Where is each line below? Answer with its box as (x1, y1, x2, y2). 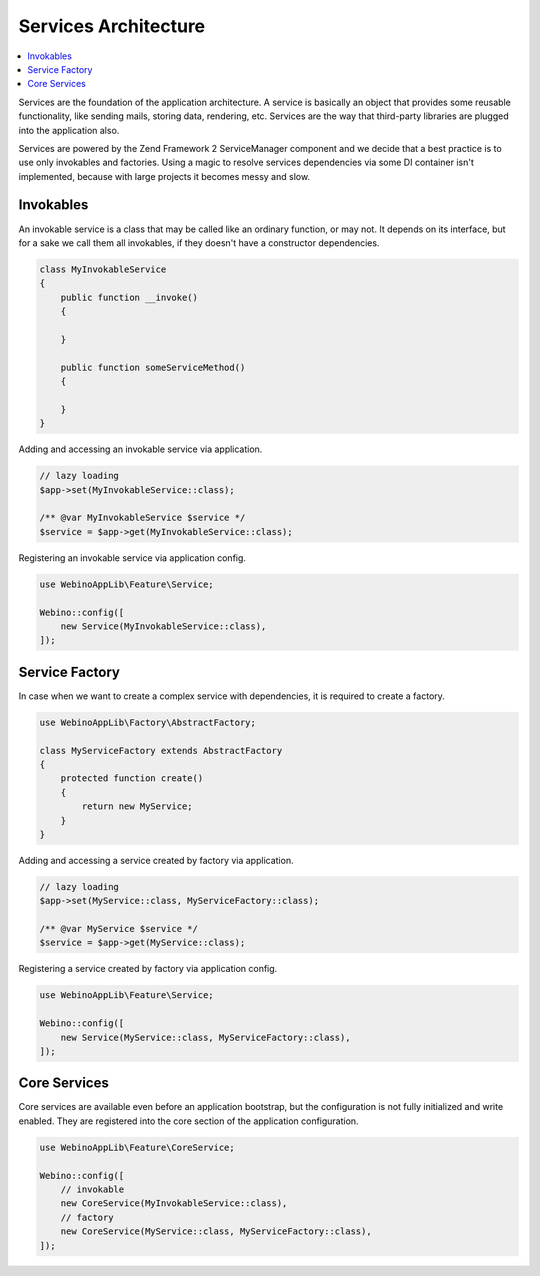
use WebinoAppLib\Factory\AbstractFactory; (39, 716, 257, 728)
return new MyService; (81, 801, 194, 812)
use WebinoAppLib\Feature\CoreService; (39, 1141, 235, 1153)
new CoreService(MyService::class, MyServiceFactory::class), (60, 1226, 372, 1237)
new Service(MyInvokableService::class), (60, 620, 267, 632)
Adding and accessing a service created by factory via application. (18, 854, 294, 866)
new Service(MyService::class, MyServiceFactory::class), (60, 1031, 351, 1043)
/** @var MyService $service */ (39, 923, 199, 935)
